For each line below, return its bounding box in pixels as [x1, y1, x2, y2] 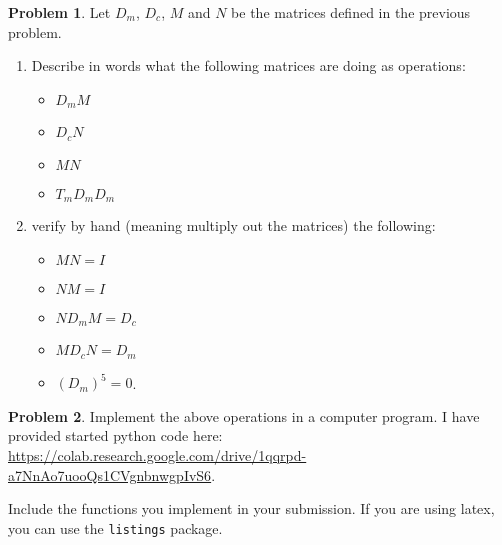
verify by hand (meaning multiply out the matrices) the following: [31, 215, 436, 236]
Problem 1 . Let [8, 2, 111, 22]
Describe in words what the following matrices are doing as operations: [31, 55, 466, 76]
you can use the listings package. [8, 517, 223, 538]
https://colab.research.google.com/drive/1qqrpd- [8, 444, 307, 465]
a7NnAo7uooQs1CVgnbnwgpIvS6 [8, 464, 212, 485]
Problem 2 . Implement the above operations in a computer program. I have [8, 405, 480, 426]
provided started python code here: [8, 425, 223, 446]
